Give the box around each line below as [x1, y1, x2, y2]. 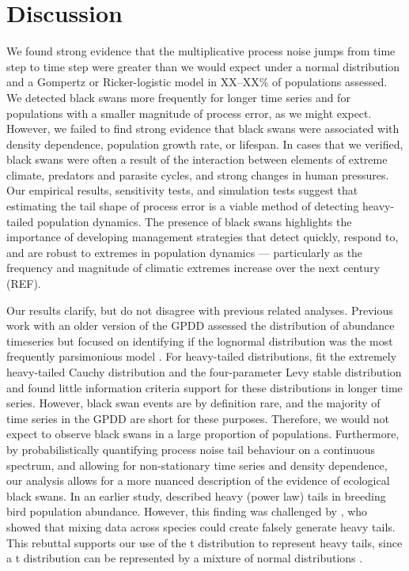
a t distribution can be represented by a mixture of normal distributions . [6, 550, 363, 566]
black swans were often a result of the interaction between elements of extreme [6, 151, 388, 168]
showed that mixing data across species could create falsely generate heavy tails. [6, 518, 396, 535]
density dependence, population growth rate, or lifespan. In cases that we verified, [6, 135, 403, 152]
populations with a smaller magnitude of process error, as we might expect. [6, 104, 372, 121]
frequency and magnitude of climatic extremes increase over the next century [6, 259, 381, 276]
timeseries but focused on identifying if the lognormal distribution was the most [6, 332, 393, 349]
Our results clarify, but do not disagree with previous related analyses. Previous [6, 301, 393, 318]
